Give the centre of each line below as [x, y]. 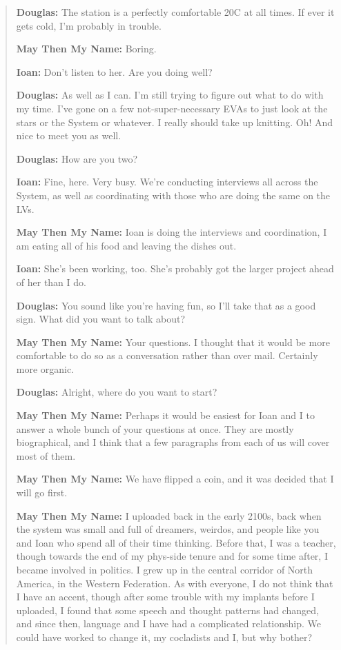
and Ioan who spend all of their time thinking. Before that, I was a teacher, [176, 542]
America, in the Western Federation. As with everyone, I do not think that [175, 583]
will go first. [42, 492]
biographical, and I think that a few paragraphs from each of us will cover [173, 442]
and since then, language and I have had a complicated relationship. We [169, 623]
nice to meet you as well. [69, 135]
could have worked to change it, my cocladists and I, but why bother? [164, 637]
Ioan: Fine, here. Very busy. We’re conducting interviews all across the [167, 182]
